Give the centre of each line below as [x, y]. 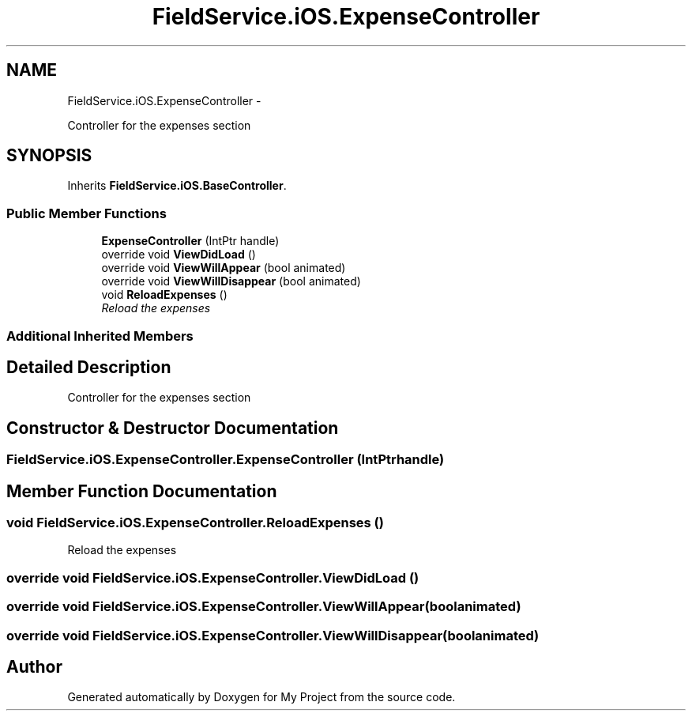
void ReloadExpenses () [164, 295]
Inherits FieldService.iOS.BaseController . [177, 186]
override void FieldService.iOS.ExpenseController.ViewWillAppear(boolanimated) [264, 607]
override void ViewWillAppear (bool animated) [224, 268]
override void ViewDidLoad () [179, 255]
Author [34, 667]
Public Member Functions [86, 213]
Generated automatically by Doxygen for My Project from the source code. [261, 697]
